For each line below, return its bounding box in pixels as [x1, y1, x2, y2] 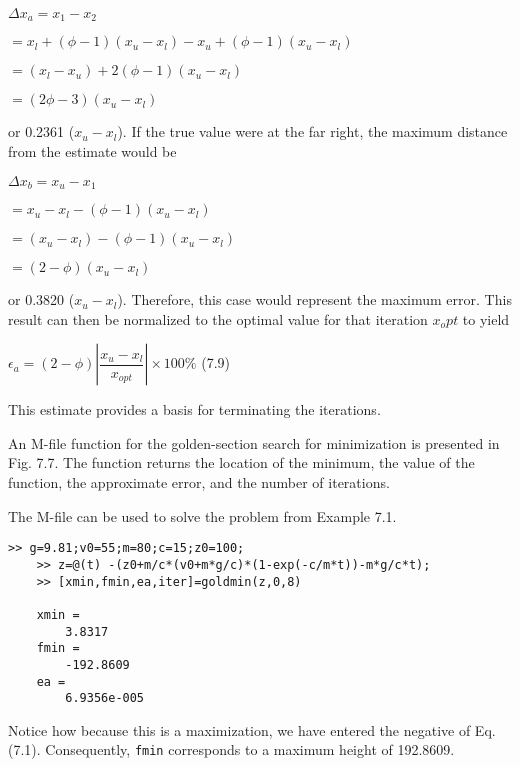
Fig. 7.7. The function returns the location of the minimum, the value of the [8, 452, 475, 473]
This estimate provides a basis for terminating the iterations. [8, 399, 381, 420]
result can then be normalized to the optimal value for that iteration [8, 308, 428, 329]
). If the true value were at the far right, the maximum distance [117, 121, 508, 142]
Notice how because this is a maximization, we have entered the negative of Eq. [8, 719, 496, 740]
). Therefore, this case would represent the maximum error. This [117, 289, 512, 310]
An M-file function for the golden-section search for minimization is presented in [8, 432, 500, 453]
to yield [462, 308, 510, 329]
